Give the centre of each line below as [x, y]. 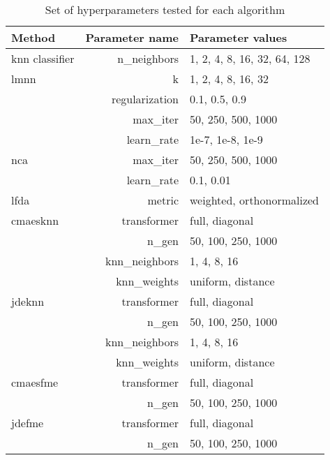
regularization [145, 99]
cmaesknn [35, 220]
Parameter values [239, 37]
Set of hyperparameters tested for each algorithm [165, 9]
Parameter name [132, 37]
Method [33, 37]
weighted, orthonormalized [254, 200]
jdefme [28, 423]
